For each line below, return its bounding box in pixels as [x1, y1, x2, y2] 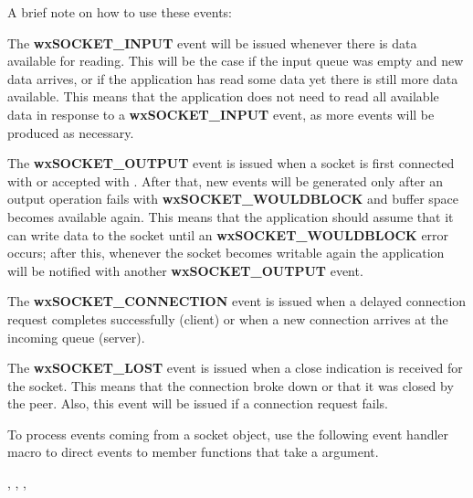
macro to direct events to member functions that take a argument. [7, 442, 379, 461]
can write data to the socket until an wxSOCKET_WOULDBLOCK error [7, 225, 449, 244]
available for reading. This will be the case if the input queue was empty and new [7, 51, 464, 70]
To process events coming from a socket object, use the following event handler [7, 424, 449, 443]
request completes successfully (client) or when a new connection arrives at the [7, 309, 448, 328]
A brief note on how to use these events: [7, 3, 233, 21]
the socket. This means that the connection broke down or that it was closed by [7, 376, 454, 395]
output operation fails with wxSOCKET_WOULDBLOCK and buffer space [7, 189, 459, 208]
